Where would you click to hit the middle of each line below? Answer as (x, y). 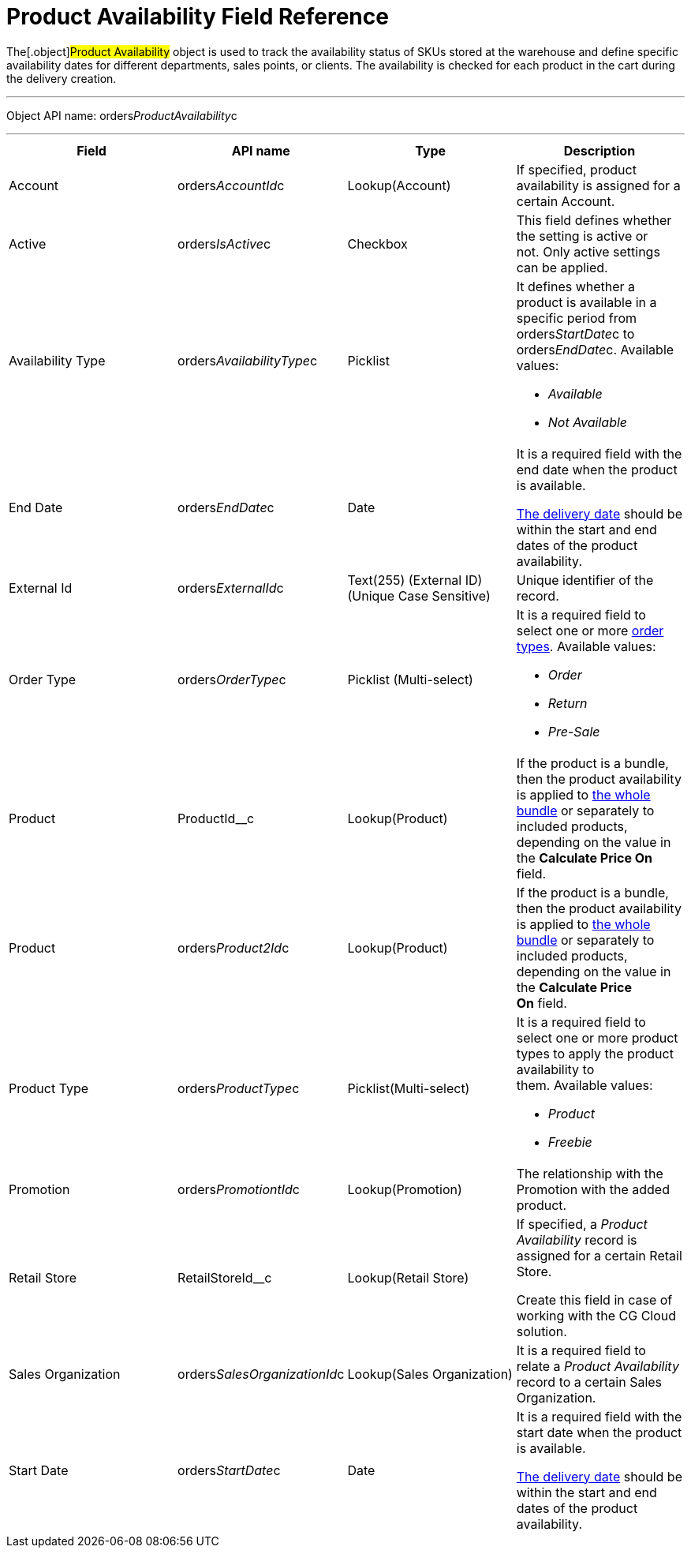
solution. (542, 1331)
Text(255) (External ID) (415, 580)
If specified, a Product (582, 1224)
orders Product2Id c (233, 947)
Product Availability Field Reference (198, 17)
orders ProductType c (239, 1088)
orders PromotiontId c (239, 1189)
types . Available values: (586, 646)
